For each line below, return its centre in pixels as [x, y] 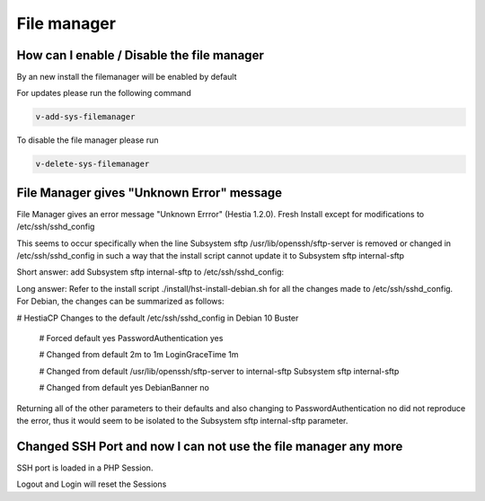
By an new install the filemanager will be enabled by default [127, 77]
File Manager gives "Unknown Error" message [150, 193]
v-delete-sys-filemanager [93, 164]
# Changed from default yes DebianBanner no [124, 388]
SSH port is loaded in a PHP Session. [85, 468]
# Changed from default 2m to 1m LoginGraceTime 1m [139, 355]
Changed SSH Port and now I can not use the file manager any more [210, 446]
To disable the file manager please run [88, 140]
